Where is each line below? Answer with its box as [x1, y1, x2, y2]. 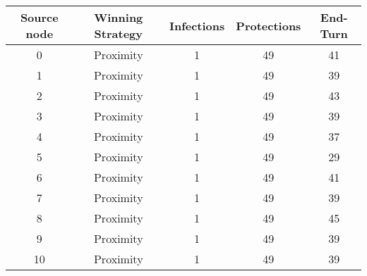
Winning [94, 9, 143, 25]
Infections [169, 17, 225, 34]
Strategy [94, 25, 143, 42]
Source [20, 9, 59, 25]
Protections [236, 17, 301, 34]
